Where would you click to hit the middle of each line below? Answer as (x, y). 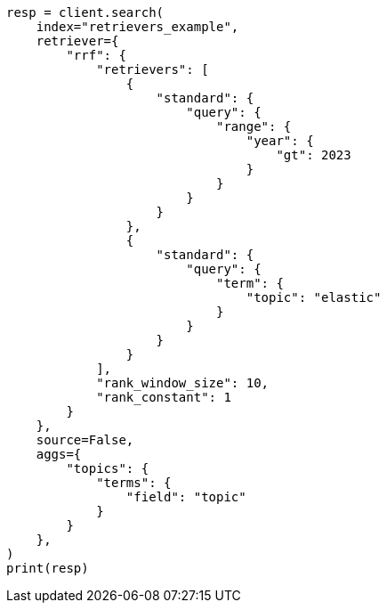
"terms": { (134, 483)
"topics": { (108, 468)
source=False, (85, 440)
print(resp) (48, 568)
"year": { (280, 141)
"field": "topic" (186, 497)
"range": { (254, 126)
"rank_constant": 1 (164, 397)
